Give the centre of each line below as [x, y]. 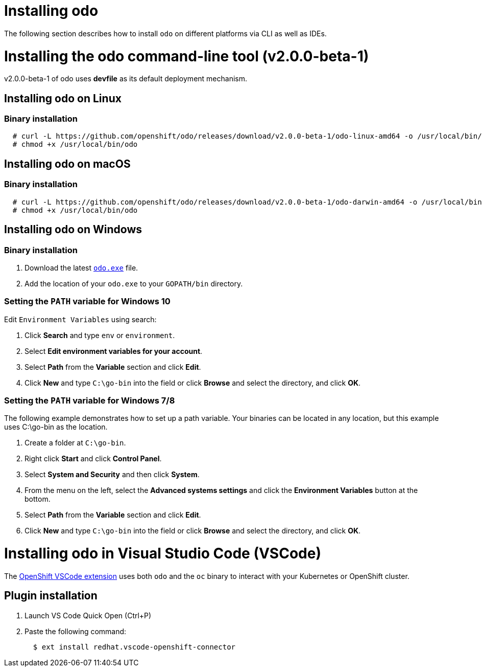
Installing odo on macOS [67, 164]
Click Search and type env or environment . [100, 335]
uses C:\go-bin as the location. [56, 427]
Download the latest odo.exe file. [81, 267]
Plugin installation [51, 596]
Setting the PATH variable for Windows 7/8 [90, 401]
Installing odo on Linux [63, 98]
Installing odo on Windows [73, 230]
